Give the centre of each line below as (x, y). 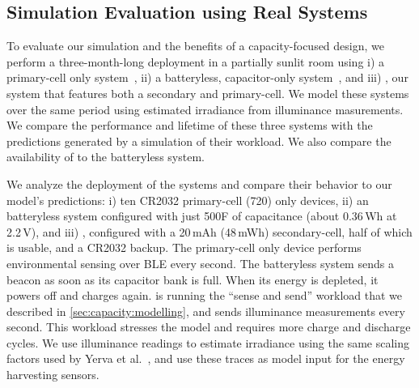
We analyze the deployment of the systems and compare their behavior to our (199, 183)
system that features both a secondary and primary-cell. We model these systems (208, 93)
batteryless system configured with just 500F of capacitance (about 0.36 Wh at (202, 216)
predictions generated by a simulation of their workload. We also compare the (199, 141)
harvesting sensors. (53, 375)
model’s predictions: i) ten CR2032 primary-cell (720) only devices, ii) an (188, 200)
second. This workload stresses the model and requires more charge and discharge (209, 327)
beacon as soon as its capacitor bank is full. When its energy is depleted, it (193, 279)
